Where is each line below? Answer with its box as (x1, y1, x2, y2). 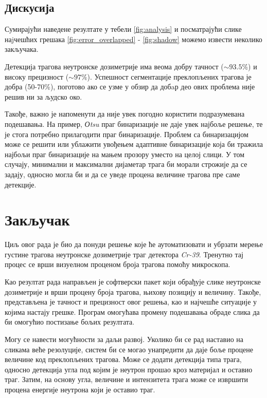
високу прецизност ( (5, 71, 69, 82)
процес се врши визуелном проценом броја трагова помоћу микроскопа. (5, 259, 230, 270)
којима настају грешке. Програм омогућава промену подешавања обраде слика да (5, 306, 260, 317)
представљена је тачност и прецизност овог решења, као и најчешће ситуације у (5, 296, 257, 307)
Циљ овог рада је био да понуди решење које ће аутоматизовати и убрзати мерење (5, 239, 263, 250)
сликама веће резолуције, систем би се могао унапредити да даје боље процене (5, 344, 253, 354)
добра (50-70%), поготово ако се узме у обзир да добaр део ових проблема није (5, 81, 255, 92)
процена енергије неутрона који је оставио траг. (5, 384, 155, 394)
